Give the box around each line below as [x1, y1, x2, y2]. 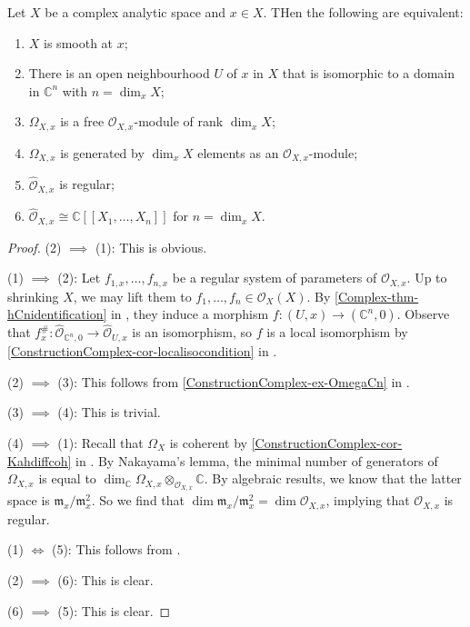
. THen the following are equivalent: [263, 3, 464, 21]
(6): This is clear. [57, 571, 154, 590]
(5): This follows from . [51, 540, 181, 559]
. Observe [396, 304, 450, 323]
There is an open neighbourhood [28, 64, 210, 83]
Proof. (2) [7, 237, 62, 256]
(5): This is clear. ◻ [57, 601, 171, 620]
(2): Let [57, 268, 101, 287]
